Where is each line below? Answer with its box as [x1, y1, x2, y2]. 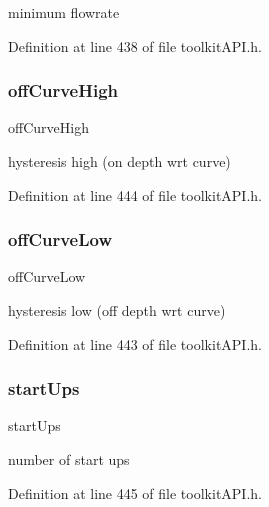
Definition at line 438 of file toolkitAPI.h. [8, 35, 262, 56]
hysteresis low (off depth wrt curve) [8, 300, 226, 320]
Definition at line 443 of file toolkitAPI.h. [8, 333, 262, 354]
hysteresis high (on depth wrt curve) [8, 151, 231, 171]
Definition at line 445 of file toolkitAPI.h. [8, 482, 262, 503]
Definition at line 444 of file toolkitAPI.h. [8, 184, 262, 205]
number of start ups [8, 449, 130, 469]
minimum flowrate [8, 2, 120, 22]
